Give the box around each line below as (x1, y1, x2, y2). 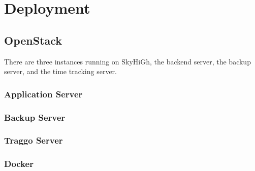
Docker (4, 157, 34, 170)
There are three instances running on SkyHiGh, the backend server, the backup (4, 56, 251, 66)
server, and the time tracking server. (4, 66, 117, 77)
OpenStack (4, 32, 62, 48)
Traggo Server (4, 134, 63, 147)
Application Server (4, 87, 83, 100)
